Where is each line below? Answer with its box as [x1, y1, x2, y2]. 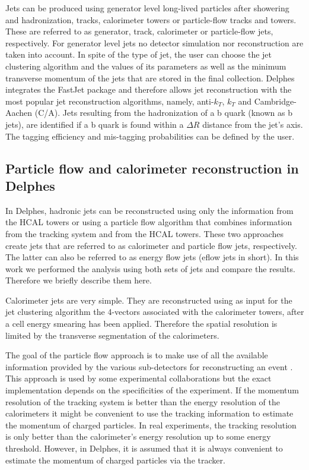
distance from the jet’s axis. [202, 118, 303, 130]
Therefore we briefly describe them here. [5, 274, 152, 286]
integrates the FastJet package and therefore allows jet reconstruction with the [5, 83, 292, 96]
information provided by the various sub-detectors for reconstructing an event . [5, 360, 293, 373]
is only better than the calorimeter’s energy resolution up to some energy [5, 430, 271, 443]
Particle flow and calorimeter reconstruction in [5, 159, 299, 177]
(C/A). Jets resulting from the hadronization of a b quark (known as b [34, 106, 292, 119]
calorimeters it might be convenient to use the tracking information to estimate [5, 407, 294, 419]
